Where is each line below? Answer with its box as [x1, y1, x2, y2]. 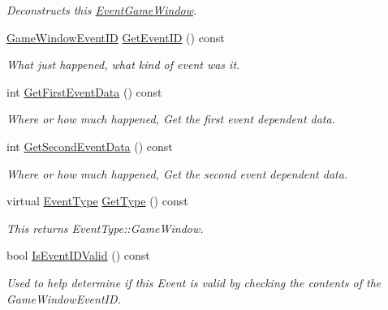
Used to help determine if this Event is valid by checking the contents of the [6, 273, 382, 291]
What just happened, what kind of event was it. [6, 56, 240, 73]
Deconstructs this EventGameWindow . [6, 2, 197, 18]
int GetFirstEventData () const [6, 83, 162, 100]
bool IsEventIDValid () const [6, 247, 150, 264]
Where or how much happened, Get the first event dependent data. [6, 110, 335, 127]
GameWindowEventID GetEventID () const [6, 28, 225, 45]
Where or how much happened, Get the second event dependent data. [6, 165, 348, 182]
